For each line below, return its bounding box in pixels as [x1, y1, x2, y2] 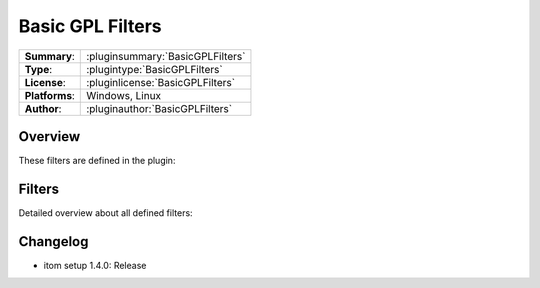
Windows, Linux [86, 88, 162, 102]
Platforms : [24, 88, 75, 102]
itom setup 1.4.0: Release [43, 259, 147, 271]
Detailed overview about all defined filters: [18, 206, 194, 219]
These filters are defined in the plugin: [18, 155, 176, 167]
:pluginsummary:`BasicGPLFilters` [86, 49, 246, 63]
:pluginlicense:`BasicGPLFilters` [86, 75, 235, 89]
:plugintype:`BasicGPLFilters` [86, 62, 224, 76]
